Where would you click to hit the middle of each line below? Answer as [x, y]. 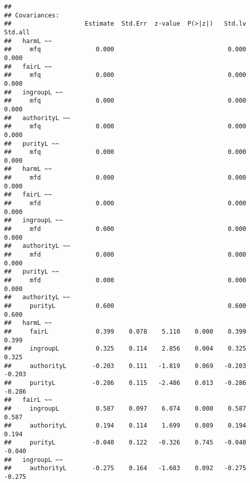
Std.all [17, 32]
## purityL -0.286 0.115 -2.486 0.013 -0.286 [125, 383]
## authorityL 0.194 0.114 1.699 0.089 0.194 [125, 426]
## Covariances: [32, 15]
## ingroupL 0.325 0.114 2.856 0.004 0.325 [125, 349]
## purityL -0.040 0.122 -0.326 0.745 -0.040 [125, 443]
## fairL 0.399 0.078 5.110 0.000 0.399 [125, 331]
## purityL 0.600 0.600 [125, 306]
